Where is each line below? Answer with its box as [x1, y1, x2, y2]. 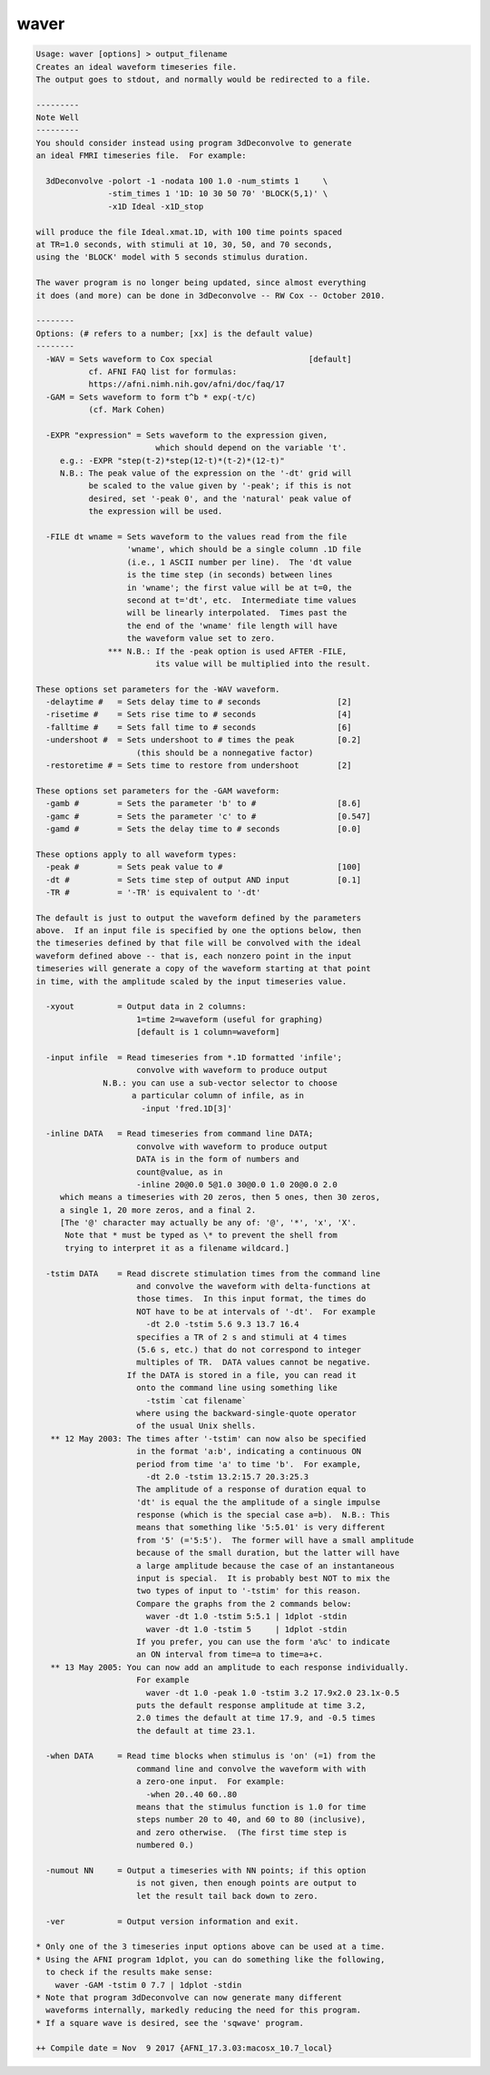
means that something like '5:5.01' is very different [136, 1522, 386, 1533]
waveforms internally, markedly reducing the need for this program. [45, 2005, 362, 2015]
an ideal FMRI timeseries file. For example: [35, 151, 247, 161]
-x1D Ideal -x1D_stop [107, 201, 204, 211]
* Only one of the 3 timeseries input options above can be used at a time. [35, 1942, 386, 1952]
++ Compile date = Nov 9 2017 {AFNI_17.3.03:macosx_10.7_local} [35, 2043, 333, 2053]
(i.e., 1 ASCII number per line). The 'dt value [126, 556, 352, 567]
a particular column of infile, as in [132, 1090, 304, 1101]
